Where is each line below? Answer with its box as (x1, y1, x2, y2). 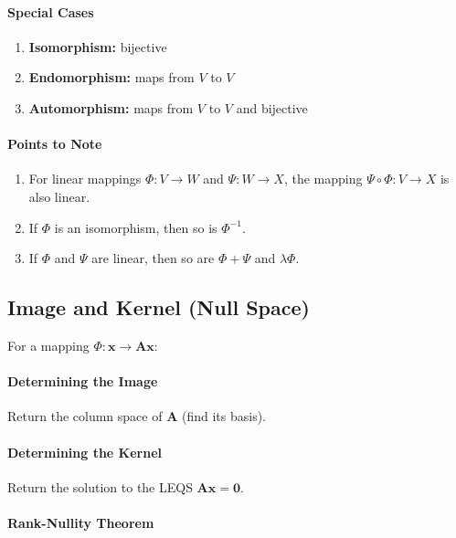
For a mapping (7, 335, 90, 354)
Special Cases (7, 2, 94, 21)
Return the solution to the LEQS (7, 477, 193, 496)
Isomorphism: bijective (28, 37, 167, 56)
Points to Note (7, 134, 102, 153)
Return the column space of (7, 406, 163, 426)
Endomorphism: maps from (28, 68, 195, 87)
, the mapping (283, 169, 363, 188)
